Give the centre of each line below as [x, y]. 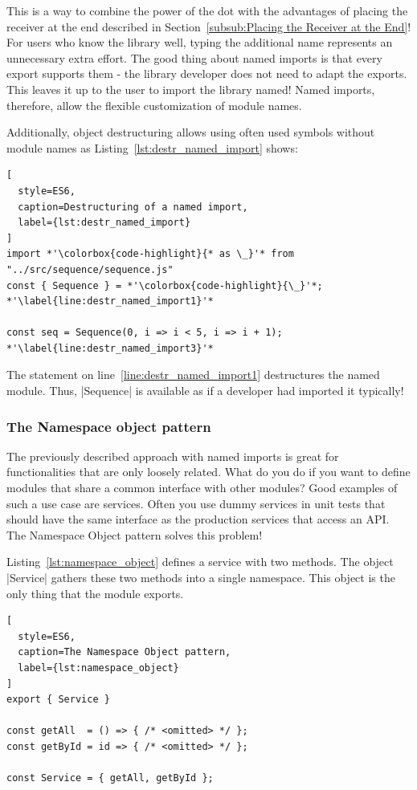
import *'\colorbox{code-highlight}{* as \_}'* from [150, 254]
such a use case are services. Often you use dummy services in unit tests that [196, 503]
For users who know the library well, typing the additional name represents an [200, 42]
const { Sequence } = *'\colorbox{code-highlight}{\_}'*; [165, 285]
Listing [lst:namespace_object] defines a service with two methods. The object [200, 562]
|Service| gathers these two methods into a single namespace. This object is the [201, 578]
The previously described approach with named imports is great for [173, 456]
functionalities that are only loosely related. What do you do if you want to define [208, 472]
